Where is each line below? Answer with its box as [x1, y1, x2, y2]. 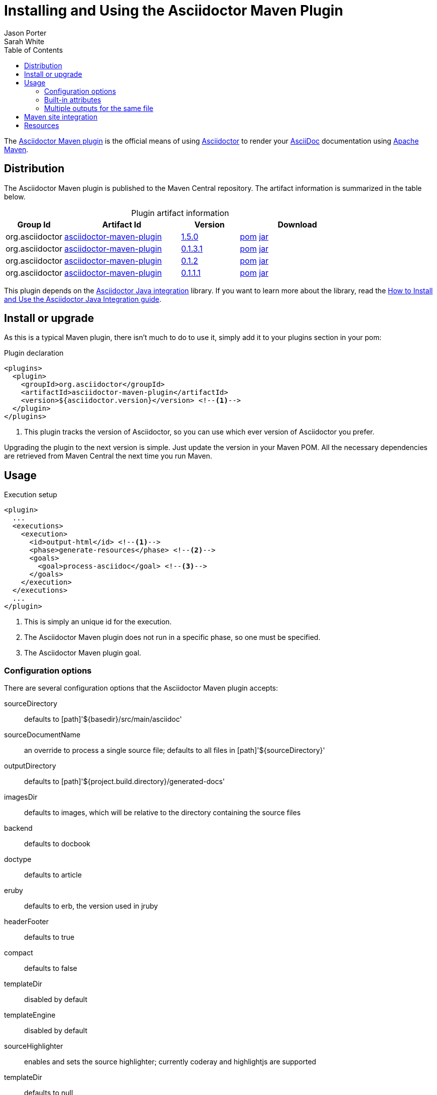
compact [4, 948, 33, 957]
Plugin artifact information [131, 207, 229, 218]
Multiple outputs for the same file [44, 103, 154, 113]
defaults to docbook [24, 839, 90, 848]
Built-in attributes [44, 95, 101, 104]
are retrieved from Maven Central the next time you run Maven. [4, 452, 212, 461]
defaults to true [24, 933, 75, 942]
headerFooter [4, 917, 49, 926]
